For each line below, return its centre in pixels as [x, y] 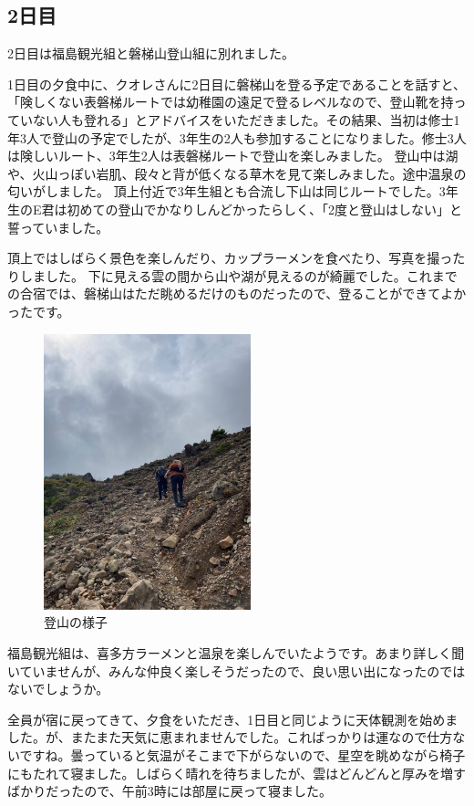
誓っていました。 [58, 227]
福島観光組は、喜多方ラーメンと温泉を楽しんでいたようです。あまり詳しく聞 [236, 653]
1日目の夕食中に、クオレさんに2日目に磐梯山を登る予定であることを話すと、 [237, 84]
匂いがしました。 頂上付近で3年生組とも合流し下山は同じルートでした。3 [227, 191]
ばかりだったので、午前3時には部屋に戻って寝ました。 [170, 791]
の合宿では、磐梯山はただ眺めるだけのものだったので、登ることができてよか [237, 293]
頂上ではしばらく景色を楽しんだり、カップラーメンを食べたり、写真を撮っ [230, 258]
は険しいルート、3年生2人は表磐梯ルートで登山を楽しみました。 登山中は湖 [233, 156]
